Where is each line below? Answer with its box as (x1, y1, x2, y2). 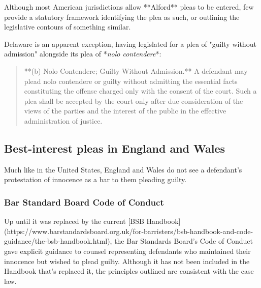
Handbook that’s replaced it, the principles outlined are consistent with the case (4, 266, 254, 276)
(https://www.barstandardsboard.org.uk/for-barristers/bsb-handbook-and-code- (4, 225, 253, 236)
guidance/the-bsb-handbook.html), (4, 236, 112, 246)
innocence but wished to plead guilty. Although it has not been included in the (4, 255, 250, 266)
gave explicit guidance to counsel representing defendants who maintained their (4, 245, 251, 256)
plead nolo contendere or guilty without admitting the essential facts (24, 75, 238, 86)
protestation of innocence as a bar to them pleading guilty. (4, 174, 187, 185)
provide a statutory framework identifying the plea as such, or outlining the (4, 11, 240, 22)
